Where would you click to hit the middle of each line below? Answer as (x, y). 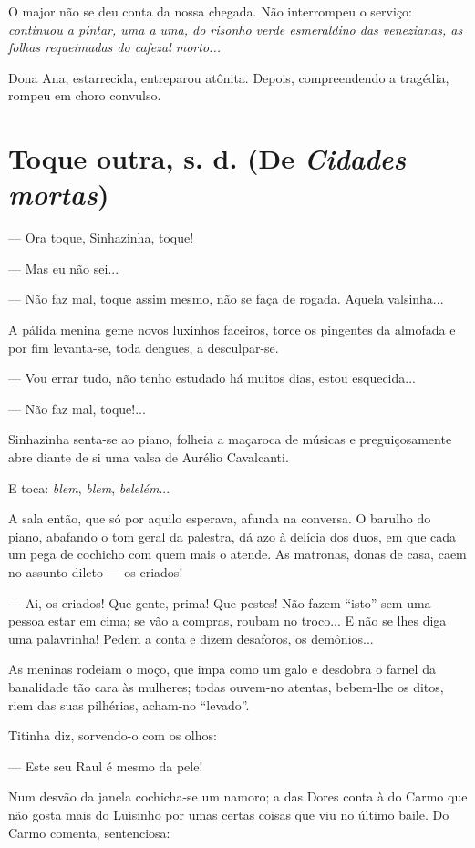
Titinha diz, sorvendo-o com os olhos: (113, 735)
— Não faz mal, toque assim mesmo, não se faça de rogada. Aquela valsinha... (226, 299)
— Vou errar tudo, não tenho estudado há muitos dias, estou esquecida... (212, 378)
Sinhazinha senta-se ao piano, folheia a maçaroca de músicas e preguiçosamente (230, 439)
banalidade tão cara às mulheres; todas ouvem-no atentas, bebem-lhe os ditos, (226, 686)
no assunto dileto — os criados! (96, 572)
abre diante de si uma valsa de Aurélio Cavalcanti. (149, 457)
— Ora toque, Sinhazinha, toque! (101, 238)
